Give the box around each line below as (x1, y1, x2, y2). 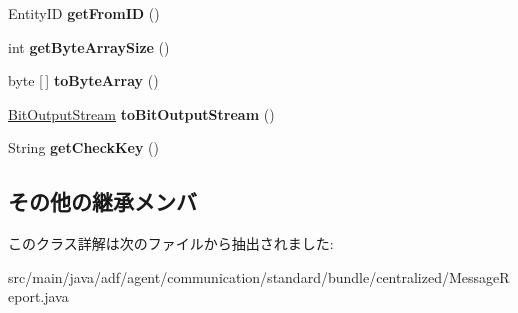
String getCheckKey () (8, 137, 159, 158)
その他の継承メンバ (8, 186, 197, 217)
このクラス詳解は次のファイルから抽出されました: (8, 233, 334, 254)
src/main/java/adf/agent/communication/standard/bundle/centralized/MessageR (8, 266, 510, 287)
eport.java (8, 286, 69, 307)
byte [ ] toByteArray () (8, 70, 159, 91)
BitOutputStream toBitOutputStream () (8, 103, 275, 124)
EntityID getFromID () (8, 3, 160, 23)
